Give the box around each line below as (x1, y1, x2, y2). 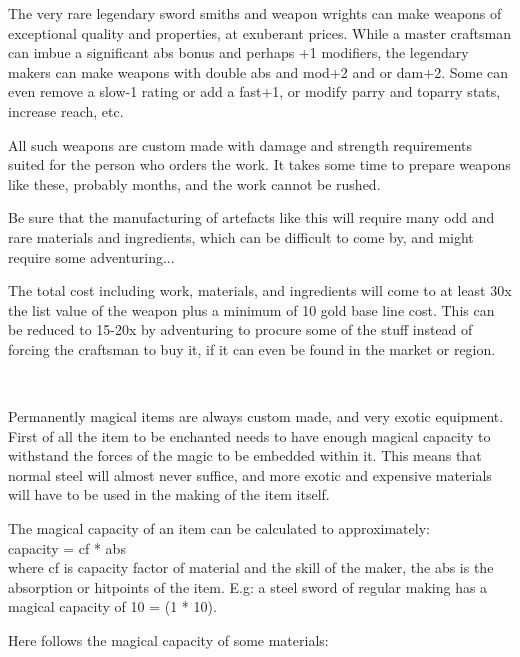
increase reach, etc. (8, 100, 124, 121)
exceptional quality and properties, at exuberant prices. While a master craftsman (8, 22, 512, 43)
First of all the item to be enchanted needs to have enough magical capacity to (8, 425, 491, 446)
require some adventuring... (8, 246, 175, 267)
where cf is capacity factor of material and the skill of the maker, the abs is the (8, 557, 494, 578)
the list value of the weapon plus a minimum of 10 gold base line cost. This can (8, 299, 495, 320)
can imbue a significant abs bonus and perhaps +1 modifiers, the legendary (8, 42, 469, 63)
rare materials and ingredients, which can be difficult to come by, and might (8, 226, 474, 247)
